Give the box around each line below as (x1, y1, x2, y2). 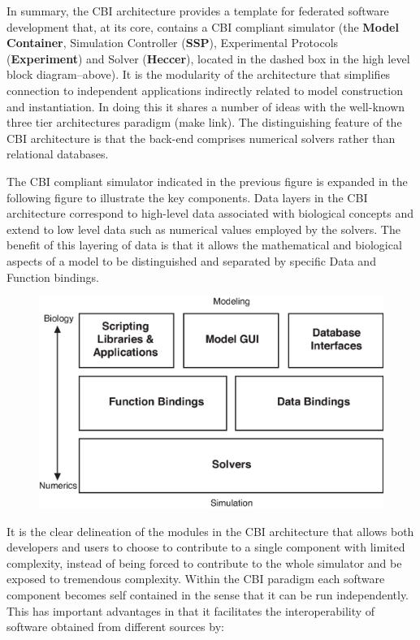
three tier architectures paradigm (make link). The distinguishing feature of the (6, 114, 402, 131)
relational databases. (6, 145, 109, 162)
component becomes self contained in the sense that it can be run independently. (6, 586, 409, 603)
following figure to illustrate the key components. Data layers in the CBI (6, 188, 368, 205)
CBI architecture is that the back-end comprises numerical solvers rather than (6, 129, 396, 146)
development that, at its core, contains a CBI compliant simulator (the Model (6, 18, 399, 35)
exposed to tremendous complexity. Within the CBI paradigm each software (6, 570, 385, 587)
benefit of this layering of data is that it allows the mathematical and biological (6, 236, 402, 253)
